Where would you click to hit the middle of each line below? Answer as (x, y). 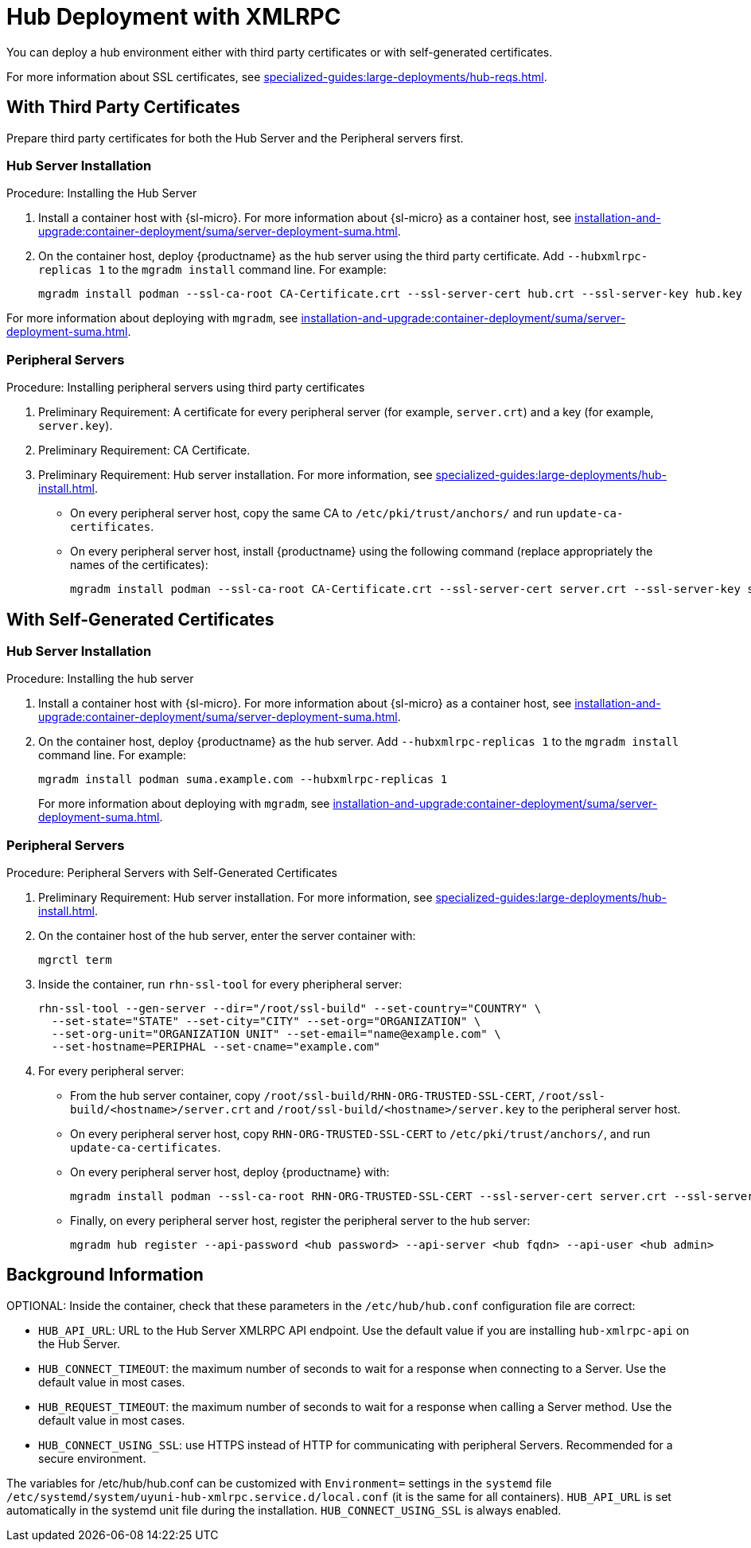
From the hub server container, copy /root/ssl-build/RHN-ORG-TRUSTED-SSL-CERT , (303, 1096)
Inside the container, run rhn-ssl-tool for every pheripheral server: (220, 985)
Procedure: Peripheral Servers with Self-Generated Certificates (172, 873)
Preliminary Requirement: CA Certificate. (144, 450)
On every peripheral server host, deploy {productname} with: (230, 1172)
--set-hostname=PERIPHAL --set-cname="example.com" (216, 1047)
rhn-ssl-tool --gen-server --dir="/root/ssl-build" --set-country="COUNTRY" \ (290, 1009)
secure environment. (92, 1458)
